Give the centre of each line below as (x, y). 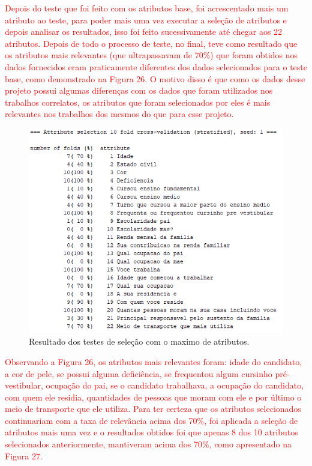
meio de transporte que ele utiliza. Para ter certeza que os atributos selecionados (153, 409)
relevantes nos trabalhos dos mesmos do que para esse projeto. (119, 114)
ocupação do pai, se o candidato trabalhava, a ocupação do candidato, (175, 385)
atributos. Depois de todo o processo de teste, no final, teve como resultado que (151, 43)
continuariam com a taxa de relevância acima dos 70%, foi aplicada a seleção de (151, 420)
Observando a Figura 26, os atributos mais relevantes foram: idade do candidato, (154, 361)
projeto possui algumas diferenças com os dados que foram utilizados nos (139, 90)
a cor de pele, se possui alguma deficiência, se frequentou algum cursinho (139, 373)
